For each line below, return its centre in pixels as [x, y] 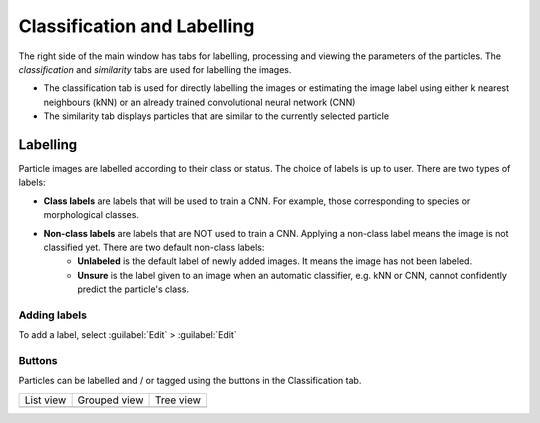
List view [45, 400]
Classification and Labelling [136, 26]
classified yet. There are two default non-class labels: [154, 247]
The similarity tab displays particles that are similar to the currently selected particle [216, 116]
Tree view [178, 400]
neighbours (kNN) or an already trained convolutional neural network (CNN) [199, 102]
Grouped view [110, 400]
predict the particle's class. [133, 289]
